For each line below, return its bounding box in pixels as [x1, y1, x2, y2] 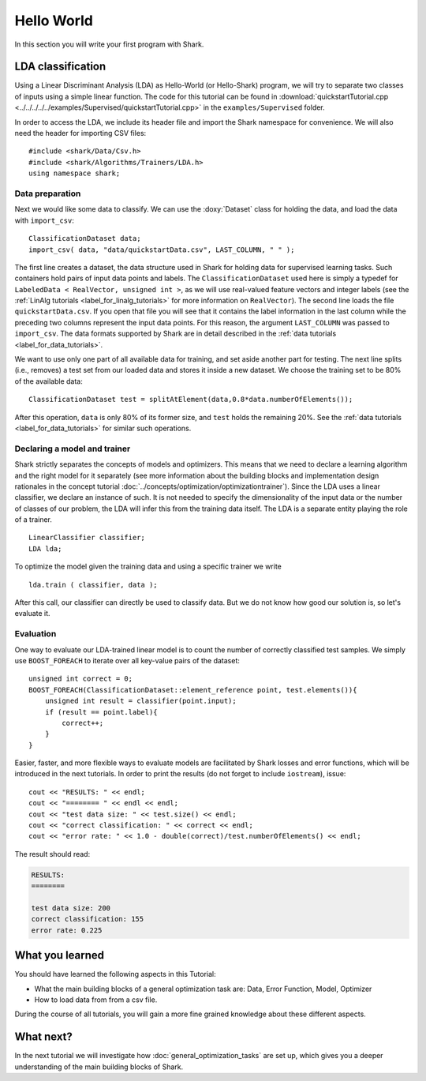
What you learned [14, 948, 105, 963]
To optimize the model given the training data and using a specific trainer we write [14, 561, 282, 572]
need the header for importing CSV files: [14, 129, 147, 138]
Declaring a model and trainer [14, 443, 131, 454]
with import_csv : [14, 216, 74, 225]
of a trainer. [14, 515, 53, 524]
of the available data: [14, 376, 83, 386]
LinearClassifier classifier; [28, 533, 146, 542]
